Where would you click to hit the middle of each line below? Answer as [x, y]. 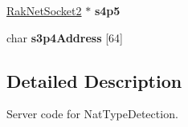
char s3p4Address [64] [65, 37]
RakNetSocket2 [44, 10]
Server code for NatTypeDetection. [92, 114]
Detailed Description [94, 80]
